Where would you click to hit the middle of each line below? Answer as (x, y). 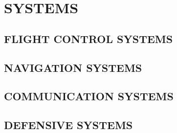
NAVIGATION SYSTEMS (73, 67)
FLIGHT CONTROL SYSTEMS (88, 38)
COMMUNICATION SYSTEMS (89, 96)
